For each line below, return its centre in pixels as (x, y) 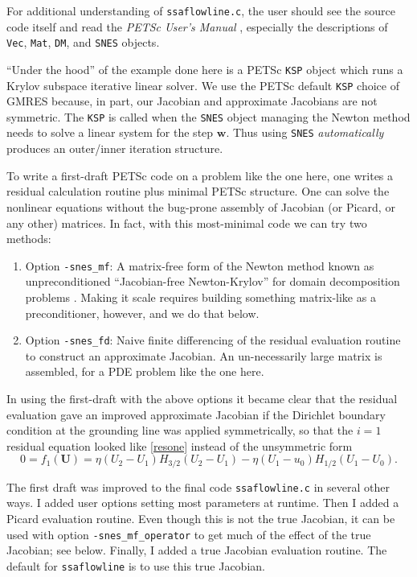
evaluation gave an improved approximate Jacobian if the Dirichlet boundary (196, 414)
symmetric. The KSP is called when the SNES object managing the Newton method (208, 116)
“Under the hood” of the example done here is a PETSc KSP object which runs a (205, 69)
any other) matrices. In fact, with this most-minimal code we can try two (187, 223)
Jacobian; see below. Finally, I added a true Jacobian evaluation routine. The (197, 550)
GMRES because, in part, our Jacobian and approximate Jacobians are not (192, 101)
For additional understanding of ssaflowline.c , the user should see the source (201, 10)
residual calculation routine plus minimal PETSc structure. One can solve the (198, 191)
